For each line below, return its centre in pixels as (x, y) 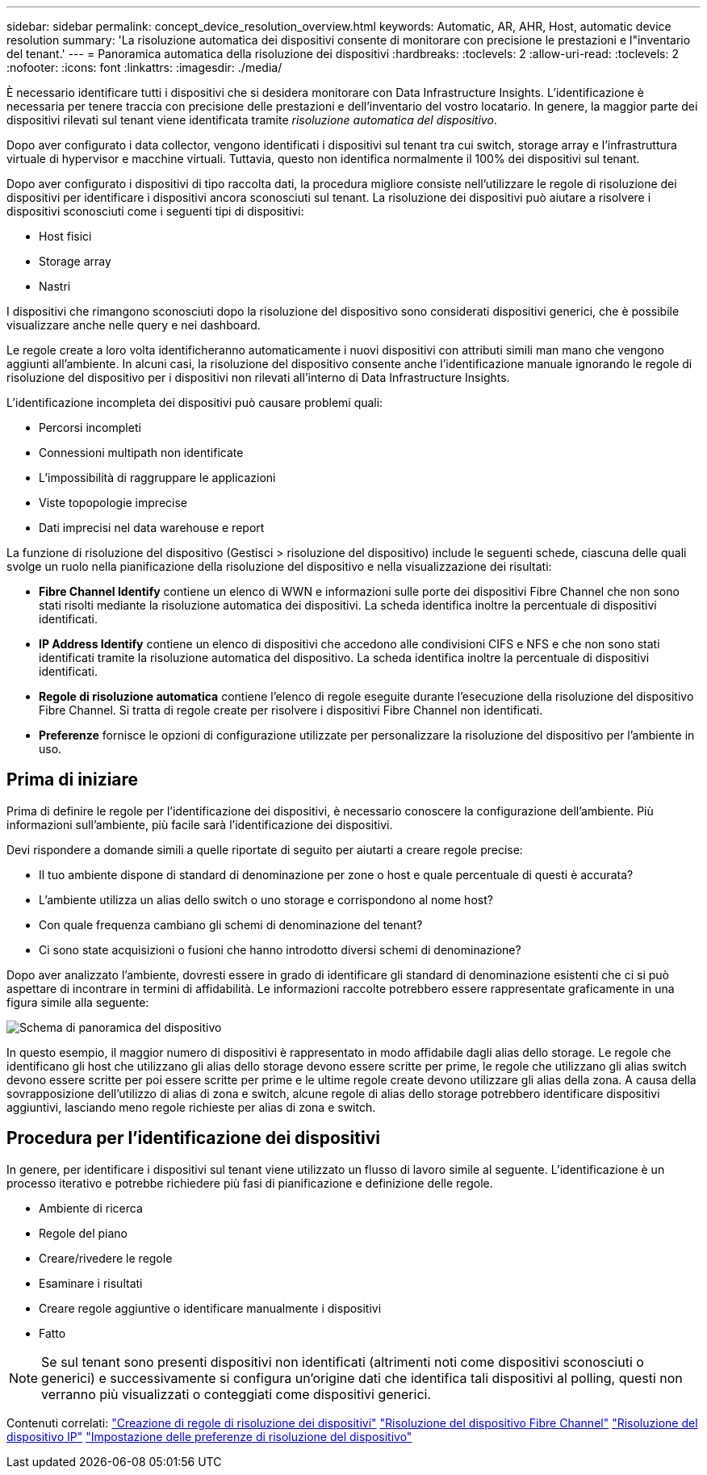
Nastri (55, 286)
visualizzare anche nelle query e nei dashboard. (134, 325)
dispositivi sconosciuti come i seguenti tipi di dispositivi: (155, 211)
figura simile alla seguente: (78, 1002)
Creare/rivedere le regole (106, 1258)
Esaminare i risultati (91, 1283)
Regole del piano (83, 1233)
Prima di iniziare (73, 780)
